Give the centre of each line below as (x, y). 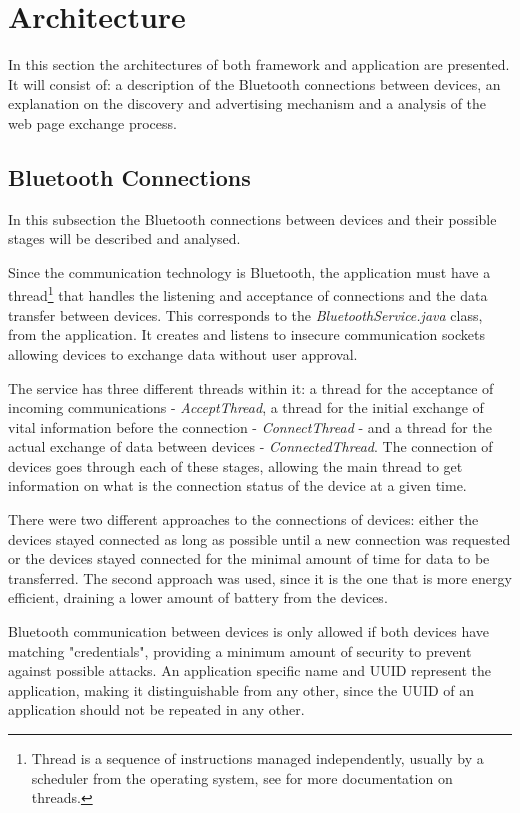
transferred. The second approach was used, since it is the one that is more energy (260, 577)
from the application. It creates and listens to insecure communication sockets (246, 334)
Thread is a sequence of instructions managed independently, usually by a (257, 758)
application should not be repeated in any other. (156, 709)
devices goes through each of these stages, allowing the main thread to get (235, 465)
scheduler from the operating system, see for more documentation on (242, 777)
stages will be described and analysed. (124, 238)
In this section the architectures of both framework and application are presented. (259, 64)
